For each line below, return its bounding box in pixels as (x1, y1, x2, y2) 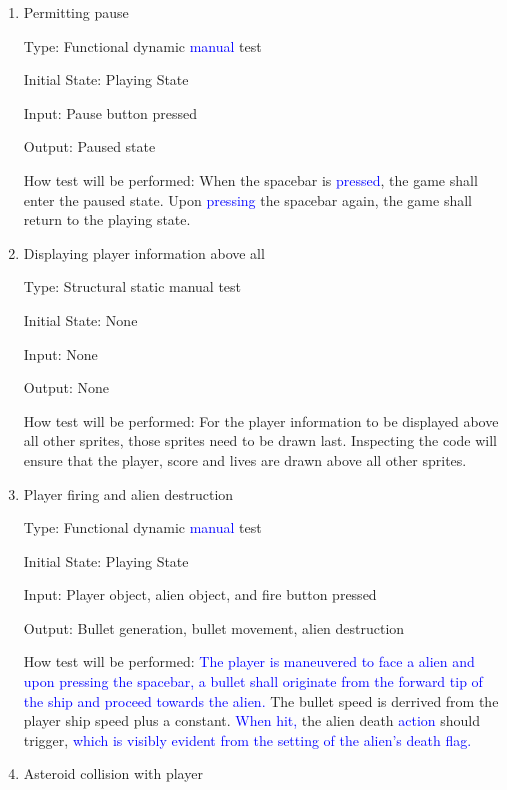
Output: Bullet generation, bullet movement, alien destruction (23, 617, 405, 638)
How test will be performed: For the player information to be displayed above (23, 410, 499, 431)
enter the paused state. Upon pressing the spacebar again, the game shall (23, 189, 472, 210)
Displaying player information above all (23, 242, 265, 263)
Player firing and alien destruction (23, 483, 234, 504)
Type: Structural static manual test (23, 276, 242, 297)
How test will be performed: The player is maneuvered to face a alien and (23, 651, 475, 672)
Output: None (23, 377, 109, 398)
